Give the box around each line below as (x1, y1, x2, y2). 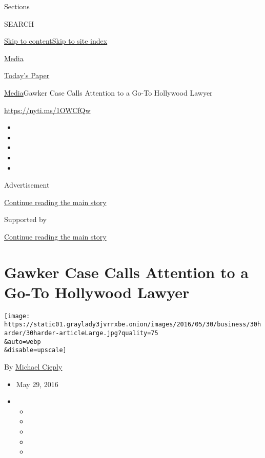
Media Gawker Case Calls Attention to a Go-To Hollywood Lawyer (4, 87, 213, 98)
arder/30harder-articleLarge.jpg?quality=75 (4, 329, 158, 337)
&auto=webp (4, 338, 41, 345)
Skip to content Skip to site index (4, 35, 108, 46)
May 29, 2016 (16, 378, 58, 389)
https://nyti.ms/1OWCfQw (4, 104, 91, 115)
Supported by (4, 214, 47, 225)
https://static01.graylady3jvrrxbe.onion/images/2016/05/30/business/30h (4, 321, 261, 328)
